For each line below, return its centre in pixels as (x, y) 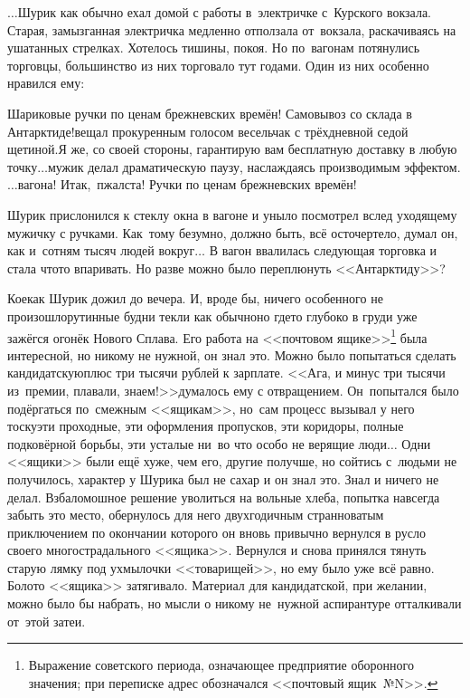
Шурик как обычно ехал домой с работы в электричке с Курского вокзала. (224, 12)
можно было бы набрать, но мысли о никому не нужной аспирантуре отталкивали (235, 603)
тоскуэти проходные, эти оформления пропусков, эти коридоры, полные (206, 426)
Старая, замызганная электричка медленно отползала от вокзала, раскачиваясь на (232, 29)
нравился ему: (46, 83)
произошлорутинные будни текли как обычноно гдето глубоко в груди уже (212, 316)
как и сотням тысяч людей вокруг (101, 250)
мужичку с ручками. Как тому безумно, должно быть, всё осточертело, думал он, (233, 232)
